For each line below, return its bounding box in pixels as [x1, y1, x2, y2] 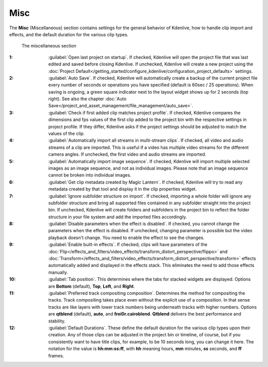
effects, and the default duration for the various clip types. [9, 31, 129, 37]
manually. [48, 269, 68, 275]
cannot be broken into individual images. [48, 172, 132, 178]
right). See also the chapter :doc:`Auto [48, 96, 127, 102]
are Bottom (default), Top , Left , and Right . [48, 283, 135, 289]
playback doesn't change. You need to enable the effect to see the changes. [48, 235, 204, 241]
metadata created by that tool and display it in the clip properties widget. [48, 186, 197, 192]
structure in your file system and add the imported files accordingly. [48, 214, 187, 220]
